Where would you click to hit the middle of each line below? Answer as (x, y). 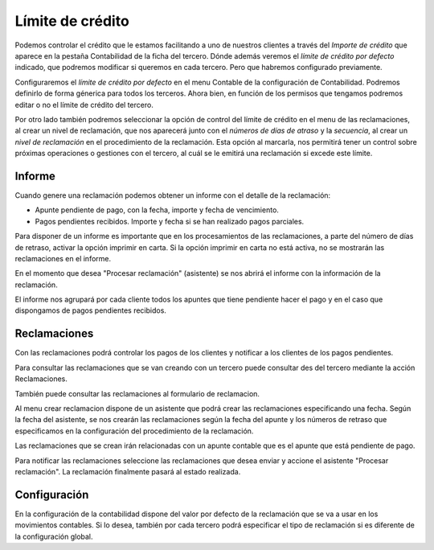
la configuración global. (54, 536)
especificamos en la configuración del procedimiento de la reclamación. (134, 431)
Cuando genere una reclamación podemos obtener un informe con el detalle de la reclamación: (173, 195)
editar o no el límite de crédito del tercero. (84, 105)
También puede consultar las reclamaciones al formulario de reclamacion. (137, 393)
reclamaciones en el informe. (63, 258)
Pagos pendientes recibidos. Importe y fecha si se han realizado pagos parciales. (170, 221)
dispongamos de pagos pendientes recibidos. (90, 310)
